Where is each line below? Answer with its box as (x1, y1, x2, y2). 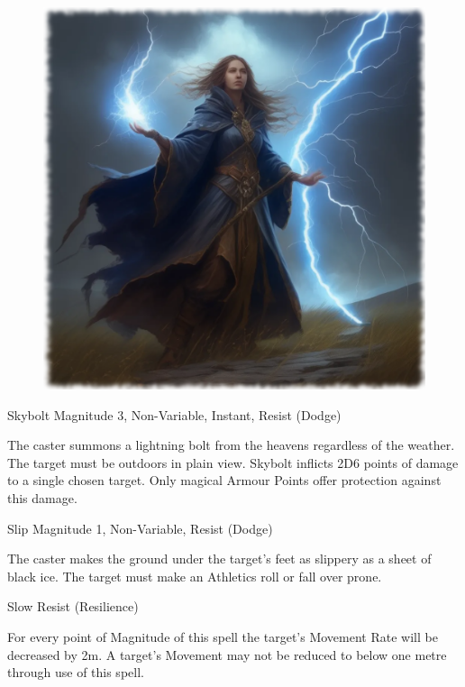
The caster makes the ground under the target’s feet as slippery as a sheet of (7, 549, 432, 568)
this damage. (7, 488, 77, 507)
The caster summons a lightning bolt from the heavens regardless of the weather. (7, 435, 455, 454)
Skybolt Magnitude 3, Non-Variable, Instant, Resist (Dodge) (7, 405, 342, 424)
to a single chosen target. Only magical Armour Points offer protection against (7, 471, 442, 490)
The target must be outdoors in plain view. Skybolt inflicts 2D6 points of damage (7, 453, 459, 472)
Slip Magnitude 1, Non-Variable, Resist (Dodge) (7, 518, 273, 537)
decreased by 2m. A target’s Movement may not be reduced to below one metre (7, 645, 447, 664)
